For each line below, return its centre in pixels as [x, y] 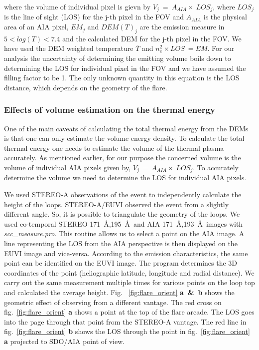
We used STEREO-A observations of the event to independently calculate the [123, 194]
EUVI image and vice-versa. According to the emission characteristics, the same [126, 253]
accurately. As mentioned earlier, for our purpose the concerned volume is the [123, 158]
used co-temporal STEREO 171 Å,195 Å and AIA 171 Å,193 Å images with [124, 223]
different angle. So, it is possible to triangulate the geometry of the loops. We [122, 214]
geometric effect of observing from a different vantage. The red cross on [113, 302]
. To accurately [216, 167]
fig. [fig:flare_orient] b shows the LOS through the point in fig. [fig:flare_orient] [127, 331]
